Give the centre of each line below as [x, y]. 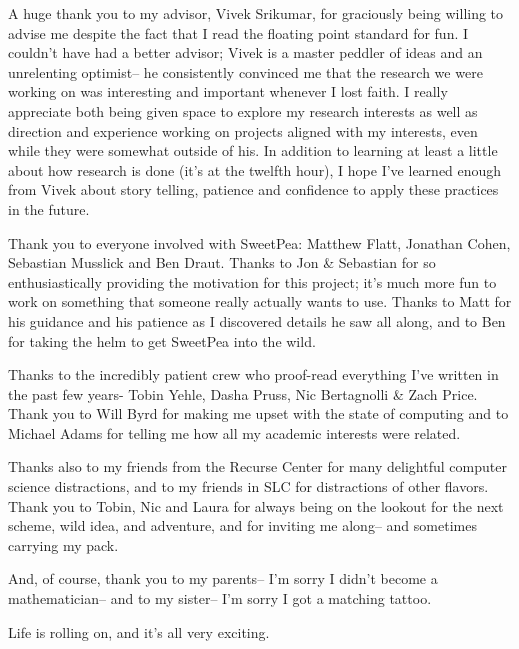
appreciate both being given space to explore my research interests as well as [243, 110]
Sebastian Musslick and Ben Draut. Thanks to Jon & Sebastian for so [222, 262]
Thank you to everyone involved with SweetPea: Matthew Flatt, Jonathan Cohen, [259, 242]
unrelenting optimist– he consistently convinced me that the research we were [245, 71]
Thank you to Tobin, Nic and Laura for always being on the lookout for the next [256, 505]
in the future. [49, 208]
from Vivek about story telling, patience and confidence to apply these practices [253, 189]
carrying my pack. [63, 544]
